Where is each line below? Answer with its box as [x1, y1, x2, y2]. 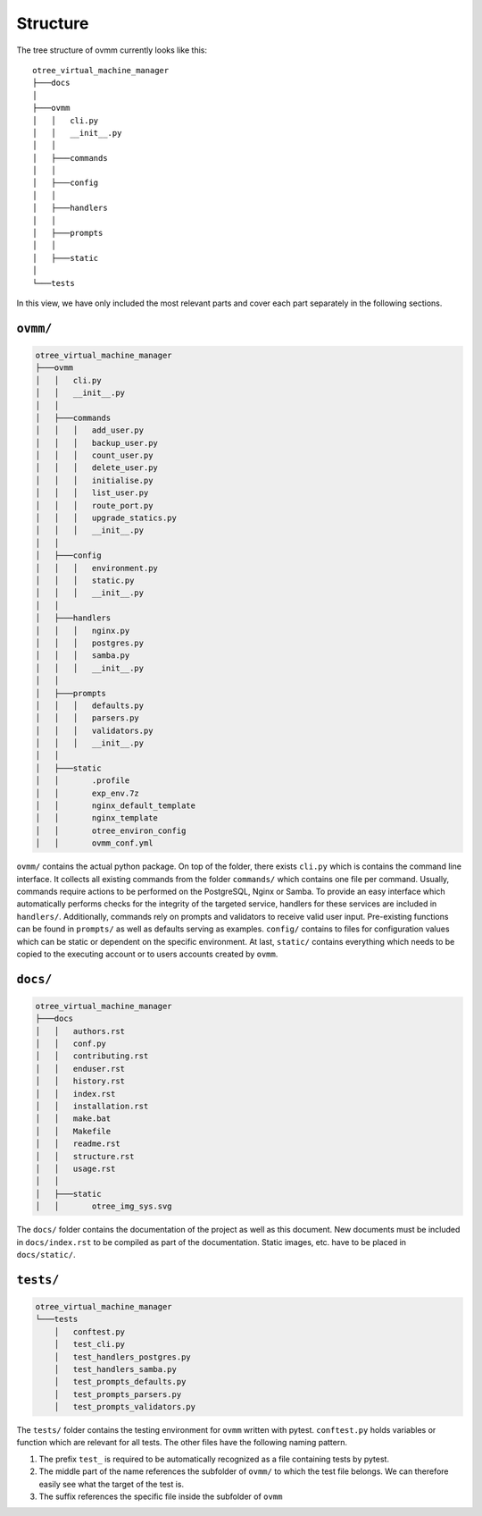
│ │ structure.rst [35, 1151, 135, 1161]
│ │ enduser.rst [35, 1064, 125, 1074]
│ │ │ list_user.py [35, 488, 149, 498]
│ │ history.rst [35, 1076, 125, 1086]
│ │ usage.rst [35, 1164, 116, 1174]
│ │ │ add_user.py [35, 425, 145, 435]
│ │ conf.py [35, 1039, 107, 1049]
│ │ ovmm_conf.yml [35, 838, 154, 848]
